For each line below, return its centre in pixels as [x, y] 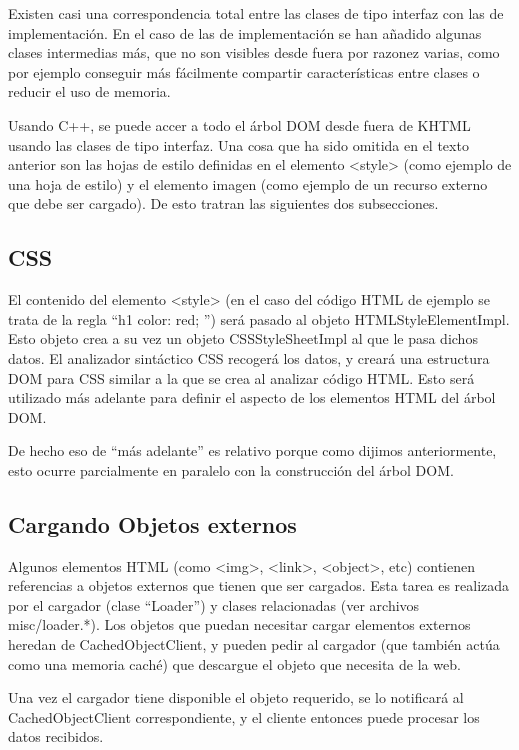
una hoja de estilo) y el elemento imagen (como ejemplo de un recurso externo [248, 183]
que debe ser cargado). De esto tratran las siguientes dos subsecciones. [223, 203]
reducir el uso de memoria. [89, 91]
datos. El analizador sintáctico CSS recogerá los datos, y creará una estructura [249, 357]
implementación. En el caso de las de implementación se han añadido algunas [245, 32]
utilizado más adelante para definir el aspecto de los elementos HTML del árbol [252, 397]
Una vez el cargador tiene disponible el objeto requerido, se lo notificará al [236, 697]
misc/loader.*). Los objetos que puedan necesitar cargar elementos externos [239, 624]
